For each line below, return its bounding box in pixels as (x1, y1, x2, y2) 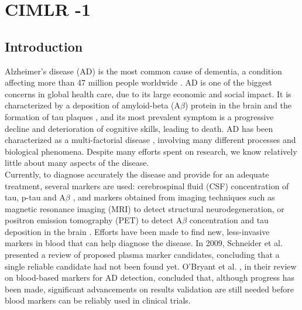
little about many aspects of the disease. (5, 156, 149, 169)
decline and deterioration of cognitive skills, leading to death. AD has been (5, 122, 273, 134)
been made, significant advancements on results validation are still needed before (5, 282, 294, 295)
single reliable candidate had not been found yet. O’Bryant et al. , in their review (5, 260, 297, 272)
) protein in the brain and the (184, 99, 292, 111)
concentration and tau (189, 214, 269, 226)
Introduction (5, 37, 83, 55)
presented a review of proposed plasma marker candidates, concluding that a (5, 248, 280, 261)
